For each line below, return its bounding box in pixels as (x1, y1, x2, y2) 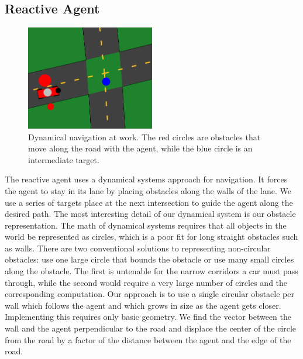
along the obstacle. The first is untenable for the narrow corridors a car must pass (5, 265, 298, 277)
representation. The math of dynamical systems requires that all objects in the (5, 219, 287, 231)
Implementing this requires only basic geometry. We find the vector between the (5, 310, 291, 323)
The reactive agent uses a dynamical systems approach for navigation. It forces (5, 173, 288, 185)
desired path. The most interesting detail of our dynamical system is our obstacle (5, 208, 296, 220)
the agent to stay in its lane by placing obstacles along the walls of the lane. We (5, 184, 291, 196)
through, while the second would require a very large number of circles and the (5, 276, 288, 288)
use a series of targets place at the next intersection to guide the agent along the (5, 196, 293, 208)
